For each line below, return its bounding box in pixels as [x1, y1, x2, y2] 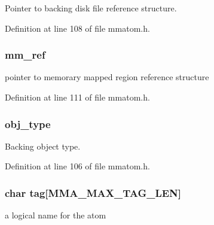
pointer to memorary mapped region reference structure [5, 71, 209, 83]
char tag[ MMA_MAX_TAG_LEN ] [5, 185, 182, 200]
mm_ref [5, 47, 45, 62]
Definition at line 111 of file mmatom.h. [5, 91, 150, 103]
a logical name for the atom [5, 209, 106, 221]
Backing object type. [5, 139, 81, 152]
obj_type [5, 116, 51, 131]
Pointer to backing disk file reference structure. [5, 2, 177, 14]
